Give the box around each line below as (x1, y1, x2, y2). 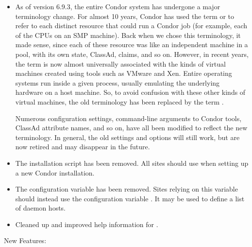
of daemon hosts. (15, 203, 66, 213)
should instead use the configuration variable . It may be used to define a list (15, 193, 245, 203)
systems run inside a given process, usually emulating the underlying (15, 77, 220, 88)
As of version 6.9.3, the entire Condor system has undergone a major (15, 1, 220, 11)
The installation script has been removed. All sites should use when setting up (15, 158, 249, 168)
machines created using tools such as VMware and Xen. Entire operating (15, 68, 232, 78)
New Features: (4, 235, 47, 246)
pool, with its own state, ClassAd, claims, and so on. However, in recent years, (15, 49, 249, 59)
